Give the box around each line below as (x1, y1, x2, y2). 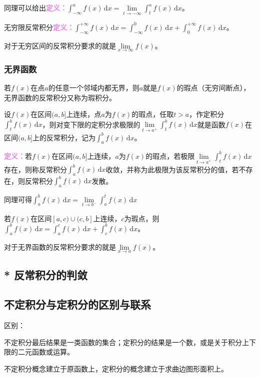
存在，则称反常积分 (4, 164, 67, 174)
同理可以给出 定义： (4, 2, 67, 12)
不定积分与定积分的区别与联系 (4, 297, 151, 312)
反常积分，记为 (46, 132, 96, 142)
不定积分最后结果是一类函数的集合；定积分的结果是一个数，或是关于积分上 (4, 337, 249, 347)
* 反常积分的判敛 (4, 267, 88, 283)
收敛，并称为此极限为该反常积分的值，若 (105, 164, 239, 174)
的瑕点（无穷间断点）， (176, 82, 250, 92)
